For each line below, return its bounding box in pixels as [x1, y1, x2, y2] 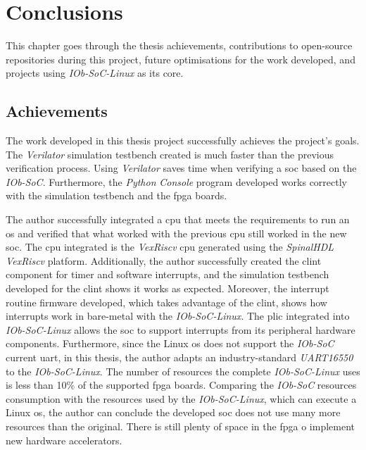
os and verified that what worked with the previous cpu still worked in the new [6, 225, 347, 240]
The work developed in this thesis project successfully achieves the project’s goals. [6, 133, 360, 148]
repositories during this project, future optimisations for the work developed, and [6, 51, 355, 66]
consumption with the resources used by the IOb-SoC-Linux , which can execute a [6, 391, 357, 406]
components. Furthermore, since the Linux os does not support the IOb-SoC [6, 336, 334, 351]
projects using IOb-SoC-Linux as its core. [6, 65, 184, 80]
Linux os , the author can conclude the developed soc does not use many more [6, 405, 341, 420]
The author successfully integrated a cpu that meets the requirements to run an [6, 212, 350, 227]
